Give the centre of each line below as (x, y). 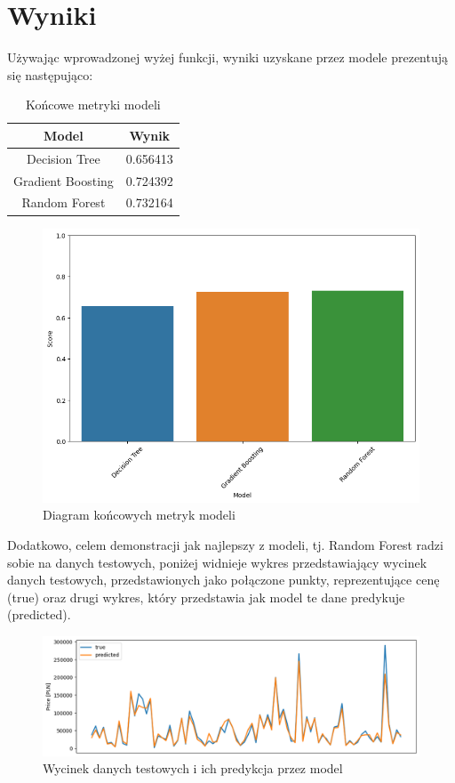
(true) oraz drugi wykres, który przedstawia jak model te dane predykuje (206, 597)
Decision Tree (64, 158)
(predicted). (39, 614)
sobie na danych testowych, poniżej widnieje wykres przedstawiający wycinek (217, 562)
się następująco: (50, 74)
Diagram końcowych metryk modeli (139, 515)
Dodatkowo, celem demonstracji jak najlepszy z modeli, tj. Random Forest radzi (225, 544)
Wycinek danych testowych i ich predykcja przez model (193, 768)
